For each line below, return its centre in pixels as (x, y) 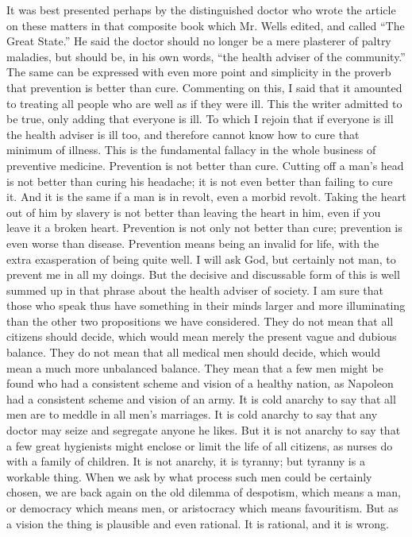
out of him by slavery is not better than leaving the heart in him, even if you (194, 212)
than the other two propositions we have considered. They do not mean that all (200, 321)
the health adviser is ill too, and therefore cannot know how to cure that (183, 134)
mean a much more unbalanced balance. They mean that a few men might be (195, 367)
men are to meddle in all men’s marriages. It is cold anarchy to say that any (192, 414)
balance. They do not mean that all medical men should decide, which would (194, 352)
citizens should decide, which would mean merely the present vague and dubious (202, 336)
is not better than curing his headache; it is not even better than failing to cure (200, 181)
